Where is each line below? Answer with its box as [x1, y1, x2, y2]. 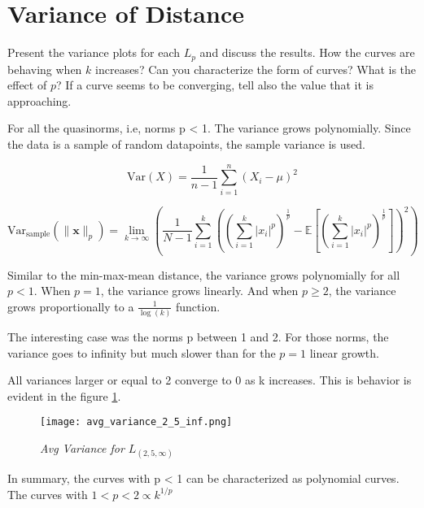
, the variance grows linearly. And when [100, 282, 299, 299]
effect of [7, 76, 47, 93]
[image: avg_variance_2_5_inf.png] [40, 416, 233, 428]
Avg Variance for [40, 440, 125, 457]
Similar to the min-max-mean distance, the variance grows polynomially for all [7, 266, 400, 283]
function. [176, 297, 221, 315]
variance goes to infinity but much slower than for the [7, 344, 276, 361]
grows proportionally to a [7, 297, 134, 315]
